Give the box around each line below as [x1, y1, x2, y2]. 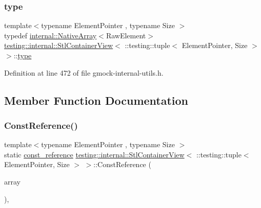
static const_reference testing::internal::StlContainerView [4, 149, 185, 159]
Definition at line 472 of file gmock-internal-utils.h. [4, 67, 164, 78]
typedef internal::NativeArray [4, 30, 97, 40]
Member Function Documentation [4, 92, 189, 108]
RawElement [106, 30, 146, 40]
